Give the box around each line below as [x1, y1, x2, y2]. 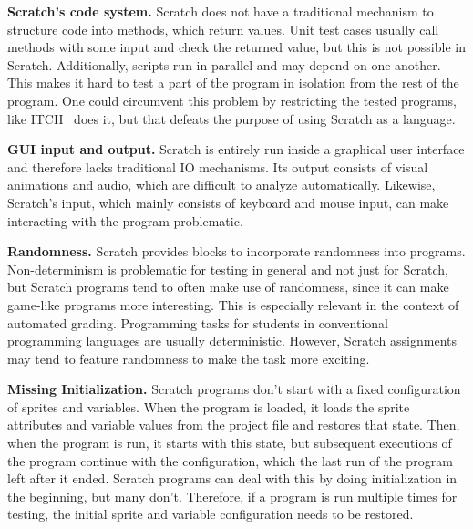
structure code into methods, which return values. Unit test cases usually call [7, 19, 439, 38]
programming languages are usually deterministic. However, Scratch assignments [7, 331, 458, 350]
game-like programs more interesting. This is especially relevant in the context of [7, 295, 459, 314]
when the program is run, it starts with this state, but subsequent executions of [7, 433, 452, 452]
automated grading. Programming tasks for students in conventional [7, 313, 388, 332]
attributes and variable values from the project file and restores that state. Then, [7, 415, 460, 434]
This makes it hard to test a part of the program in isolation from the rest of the [7, 73, 459, 92]
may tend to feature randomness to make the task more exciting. [7, 348, 370, 368]
